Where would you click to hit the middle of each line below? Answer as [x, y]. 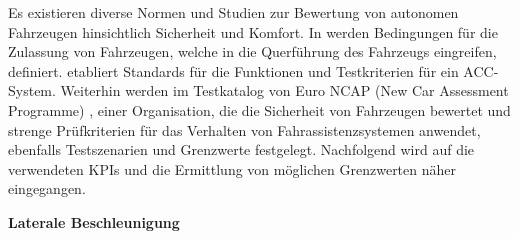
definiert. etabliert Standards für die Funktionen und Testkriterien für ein [233, 70]
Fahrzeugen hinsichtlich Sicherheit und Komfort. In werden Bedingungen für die [253, 31]
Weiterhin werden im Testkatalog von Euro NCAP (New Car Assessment [284, 90]
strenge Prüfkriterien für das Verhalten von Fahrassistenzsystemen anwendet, [244, 129]
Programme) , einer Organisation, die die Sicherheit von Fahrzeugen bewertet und [259, 109]
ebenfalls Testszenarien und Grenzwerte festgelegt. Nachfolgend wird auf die [241, 149]
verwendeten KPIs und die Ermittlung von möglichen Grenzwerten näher [232, 168]
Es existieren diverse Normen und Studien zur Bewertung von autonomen [233, 12]
